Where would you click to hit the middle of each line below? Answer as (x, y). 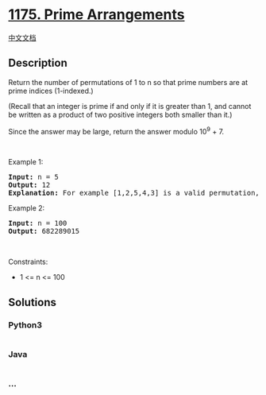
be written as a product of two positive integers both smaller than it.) (120, 114)
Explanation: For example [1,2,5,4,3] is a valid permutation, (134, 193)
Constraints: (28, 262)
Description (38, 63)
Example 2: (27, 208)
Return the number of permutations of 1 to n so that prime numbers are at (128, 82)
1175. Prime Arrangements (96, 15)
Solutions (33, 302)
